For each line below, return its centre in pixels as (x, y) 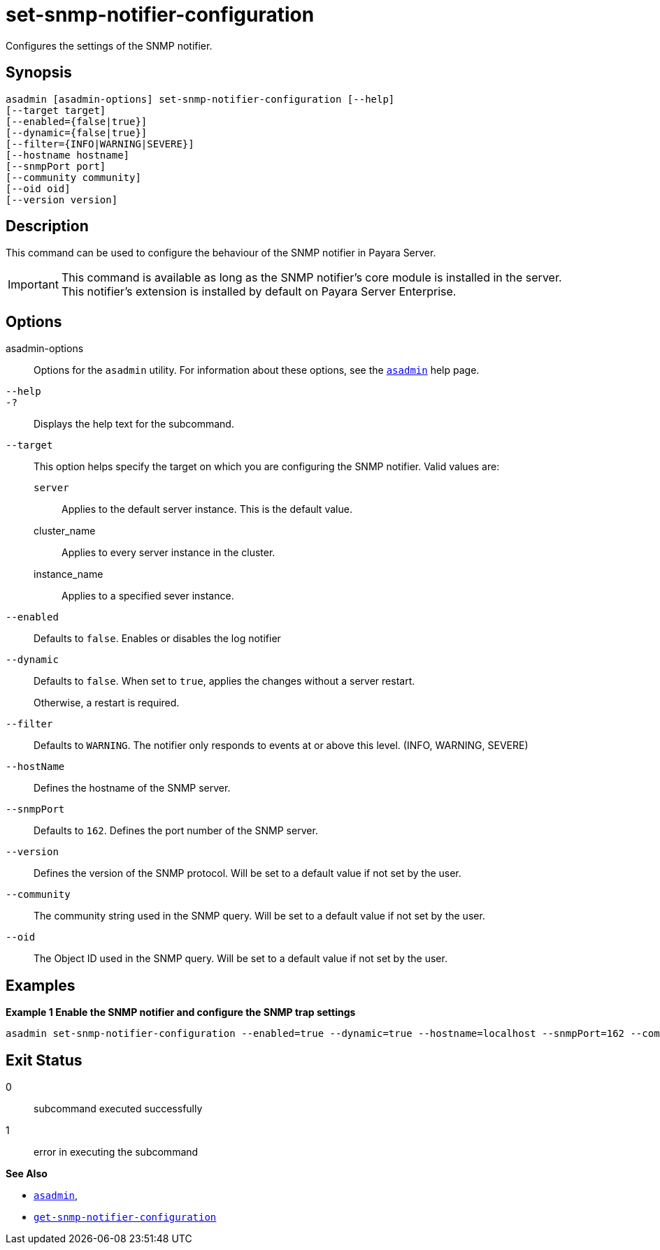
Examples (41, 985)
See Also (27, 1173)
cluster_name (65, 531)
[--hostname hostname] (68, 155)
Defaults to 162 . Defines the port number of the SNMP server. (176, 831)
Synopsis (39, 73)
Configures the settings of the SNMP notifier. (109, 45)
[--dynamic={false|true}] (77, 132)
